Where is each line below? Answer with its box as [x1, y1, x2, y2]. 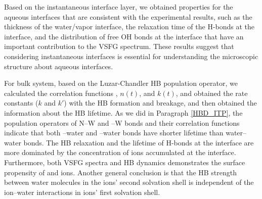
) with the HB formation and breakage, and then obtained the [64, 97, 257, 108]
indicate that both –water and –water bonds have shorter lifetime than [4, 127, 224, 138]
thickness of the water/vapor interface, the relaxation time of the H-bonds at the [4, 21, 255, 32]
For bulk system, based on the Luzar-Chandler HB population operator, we [4, 78, 238, 88]
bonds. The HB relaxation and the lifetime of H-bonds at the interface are [23, 137, 254, 147]
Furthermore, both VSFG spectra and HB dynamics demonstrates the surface [4, 157, 245, 167]
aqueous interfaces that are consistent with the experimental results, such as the [4, 11, 252, 22]
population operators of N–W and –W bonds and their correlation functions [4, 117, 240, 128]
